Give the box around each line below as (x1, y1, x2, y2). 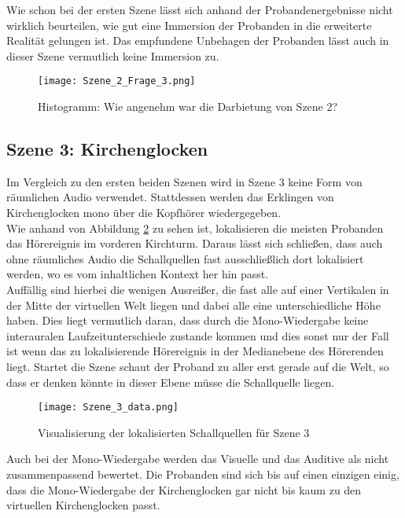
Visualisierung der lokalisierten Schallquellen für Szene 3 (38, 424, 310, 440)
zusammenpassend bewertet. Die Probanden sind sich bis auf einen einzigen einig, (6, 465, 399, 482)
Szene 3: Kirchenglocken (6, 137, 208, 161)
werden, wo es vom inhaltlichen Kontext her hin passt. (6, 266, 269, 282)
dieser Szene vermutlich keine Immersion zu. (6, 47, 219, 64)
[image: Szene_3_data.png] (38, 402, 179, 413)
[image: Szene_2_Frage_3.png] (38, 75, 196, 87)
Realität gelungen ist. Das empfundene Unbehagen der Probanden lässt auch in (6, 32, 389, 49)
